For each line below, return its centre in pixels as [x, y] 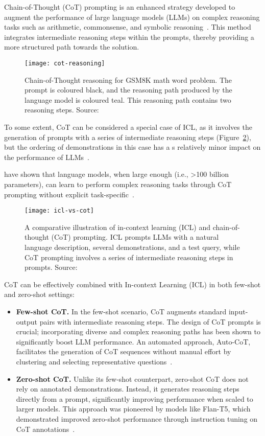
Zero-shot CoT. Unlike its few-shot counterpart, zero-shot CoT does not [132, 378]
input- [238, 311]
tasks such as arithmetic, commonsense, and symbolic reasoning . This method [128, 27]
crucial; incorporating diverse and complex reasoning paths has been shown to [138, 331]
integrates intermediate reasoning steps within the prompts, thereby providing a [129, 37]
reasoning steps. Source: [62, 110]
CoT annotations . [45, 429]
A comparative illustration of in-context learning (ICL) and [118, 227]
